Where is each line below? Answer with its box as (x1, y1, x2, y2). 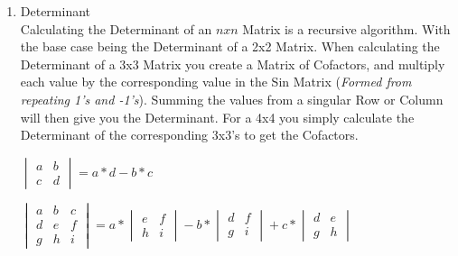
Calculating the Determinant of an (20, 19, 212, 38)
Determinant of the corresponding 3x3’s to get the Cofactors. (20, 125, 359, 144)
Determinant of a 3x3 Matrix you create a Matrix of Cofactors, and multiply (20, 54, 445, 73)
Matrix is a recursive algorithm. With (242, 19, 451, 38)
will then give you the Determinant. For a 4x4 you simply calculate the (20, 107, 415, 126)
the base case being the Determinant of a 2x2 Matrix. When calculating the (20, 37, 440, 56)
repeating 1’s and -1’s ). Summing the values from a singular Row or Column (20, 89, 444, 108)
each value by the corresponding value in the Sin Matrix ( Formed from (20, 72, 412, 91)
